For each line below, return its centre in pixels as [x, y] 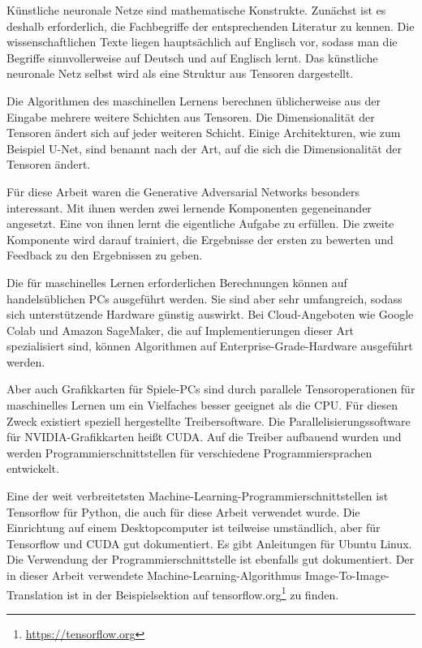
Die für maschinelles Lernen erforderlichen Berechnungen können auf [177, 282]
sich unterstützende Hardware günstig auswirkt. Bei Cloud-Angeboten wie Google [210, 314]
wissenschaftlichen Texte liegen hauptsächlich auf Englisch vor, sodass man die [202, 42]
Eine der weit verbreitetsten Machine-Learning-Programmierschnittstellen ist [198, 496]
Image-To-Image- [347, 575]
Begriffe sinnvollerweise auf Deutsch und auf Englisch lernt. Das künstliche [192, 57]
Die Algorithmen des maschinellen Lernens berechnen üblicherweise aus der [194, 100]
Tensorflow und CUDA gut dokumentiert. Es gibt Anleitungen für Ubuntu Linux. [209, 543]
